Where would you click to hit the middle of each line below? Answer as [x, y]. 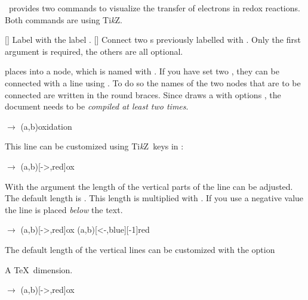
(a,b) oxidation [46, 126]
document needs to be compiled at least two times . [97, 106]
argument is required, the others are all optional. [94, 51]
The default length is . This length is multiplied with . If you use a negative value [154, 198]
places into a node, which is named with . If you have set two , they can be [142, 71]
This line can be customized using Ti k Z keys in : [94, 146]
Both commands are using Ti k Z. [64, 19]
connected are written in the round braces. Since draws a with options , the [143, 94]
